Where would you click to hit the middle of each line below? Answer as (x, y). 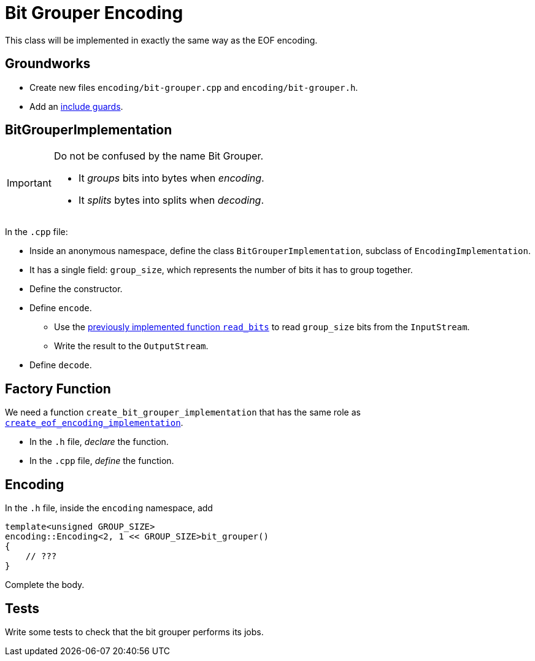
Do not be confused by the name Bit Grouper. (159, 156)
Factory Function (58, 388)
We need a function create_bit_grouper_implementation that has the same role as (183, 412)
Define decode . (61, 365)
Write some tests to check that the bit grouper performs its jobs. (134, 632)
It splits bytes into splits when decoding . (171, 200)
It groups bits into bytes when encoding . (171, 178)
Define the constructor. (76, 289)
